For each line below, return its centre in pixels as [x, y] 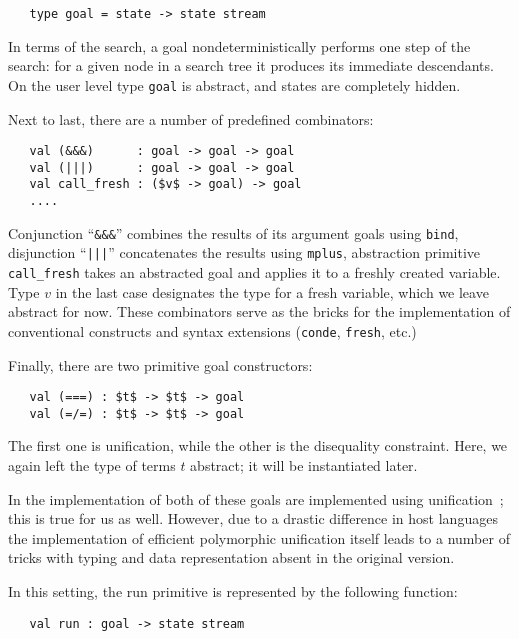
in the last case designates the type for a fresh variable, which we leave [272, 291]
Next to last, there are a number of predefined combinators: [191, 118]
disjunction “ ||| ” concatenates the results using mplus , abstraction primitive [244, 252]
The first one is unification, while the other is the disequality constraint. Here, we [258, 445]
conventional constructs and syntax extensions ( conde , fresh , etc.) [212, 330]
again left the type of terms [92, 465]
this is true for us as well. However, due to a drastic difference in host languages [253, 518]
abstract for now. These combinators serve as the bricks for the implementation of [259, 311]
